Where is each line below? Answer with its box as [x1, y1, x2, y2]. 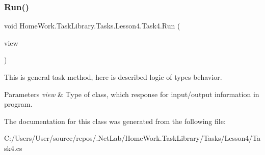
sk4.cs [4, 142, 22, 153]
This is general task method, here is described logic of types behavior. [4, 72, 222, 82]
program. [4, 99, 33, 109]
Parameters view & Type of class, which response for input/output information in [4, 88, 259, 99]
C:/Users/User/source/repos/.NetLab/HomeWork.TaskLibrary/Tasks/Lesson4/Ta [4, 133, 261, 143]
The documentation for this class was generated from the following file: [4, 115, 226, 126]
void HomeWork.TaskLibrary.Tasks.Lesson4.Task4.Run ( [4, 20, 180, 31]
